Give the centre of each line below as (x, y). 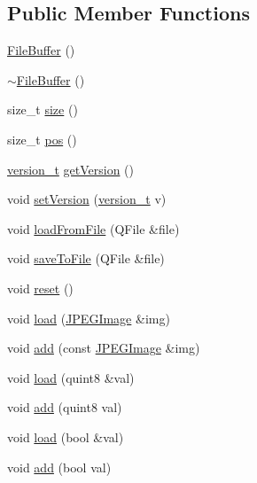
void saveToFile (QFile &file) (86, 258)
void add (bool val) (59, 467)
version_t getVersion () (70, 169)
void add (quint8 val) (65, 407)
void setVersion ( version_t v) (87, 199)
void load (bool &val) (66, 436)
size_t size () (43, 109)
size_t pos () (42, 139)
